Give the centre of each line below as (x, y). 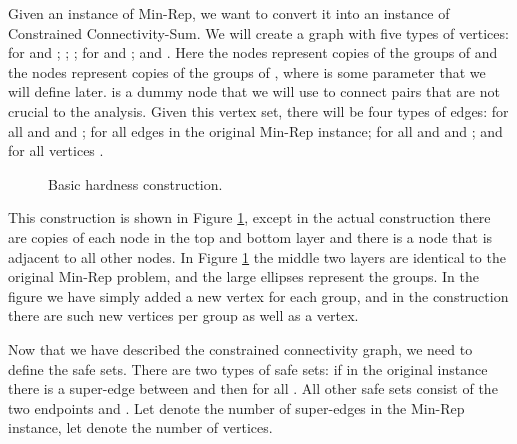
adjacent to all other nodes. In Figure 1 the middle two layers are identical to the (257, 256)
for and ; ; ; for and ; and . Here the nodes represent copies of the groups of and (253, 52)
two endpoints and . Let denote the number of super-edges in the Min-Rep (236, 407)
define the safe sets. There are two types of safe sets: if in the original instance (248, 368)
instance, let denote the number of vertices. (140, 427)
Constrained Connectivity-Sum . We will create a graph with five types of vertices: (258, 32)
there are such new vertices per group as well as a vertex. (183, 315)
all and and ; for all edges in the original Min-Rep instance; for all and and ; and (255, 130)
